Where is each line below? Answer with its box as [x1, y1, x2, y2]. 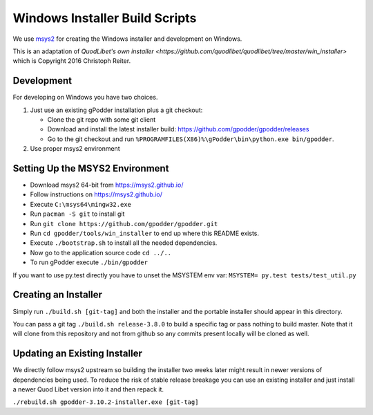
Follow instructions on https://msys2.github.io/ [30, 190, 162, 199]
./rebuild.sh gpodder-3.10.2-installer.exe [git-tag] [12, 398, 199, 406]
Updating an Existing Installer [12, 348, 143, 360]
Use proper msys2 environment [30, 145, 120, 153]
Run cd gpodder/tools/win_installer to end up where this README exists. [30, 229, 259, 238]
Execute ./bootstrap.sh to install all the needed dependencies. [30, 239, 218, 247]
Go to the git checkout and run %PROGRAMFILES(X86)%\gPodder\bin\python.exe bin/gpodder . [47, 135, 334, 143]
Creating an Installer [12, 289, 103, 301]
